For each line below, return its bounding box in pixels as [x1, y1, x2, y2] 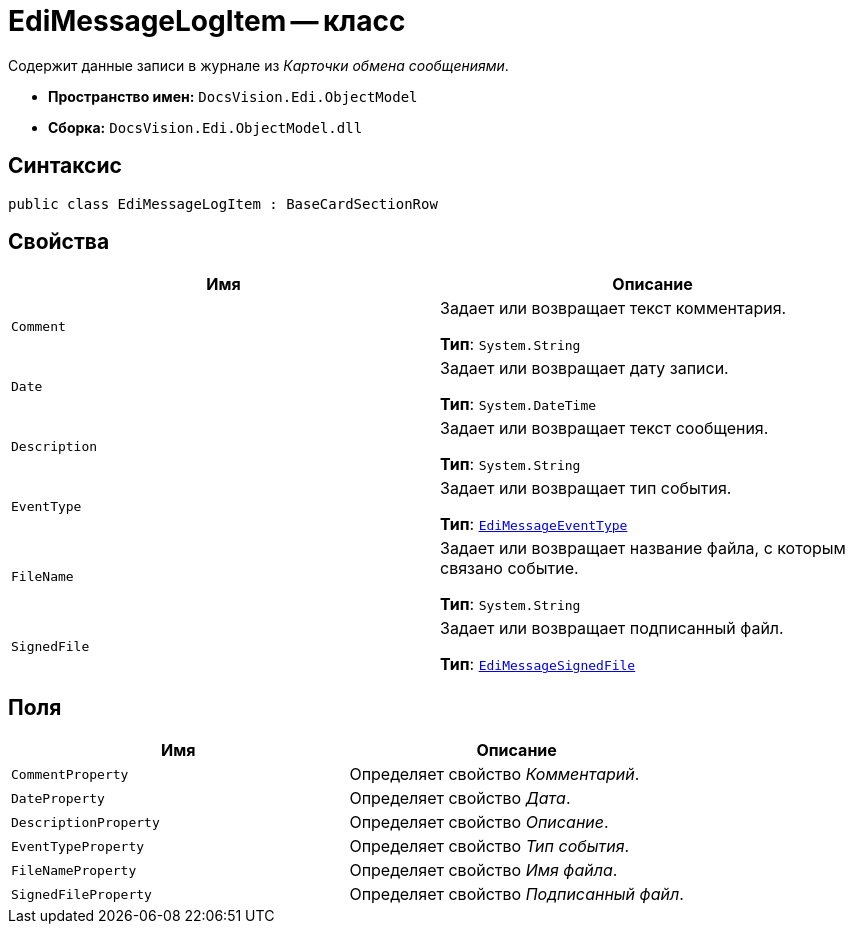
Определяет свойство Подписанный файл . [349, 884, 684, 905]
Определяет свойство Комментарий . [349, 764, 640, 785]
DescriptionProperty [11, 814, 160, 830]
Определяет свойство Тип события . [349, 836, 630, 857]
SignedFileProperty [11, 886, 152, 902]
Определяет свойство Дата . [349, 788, 571, 809]
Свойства [8, 229, 110, 255]
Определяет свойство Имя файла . [349, 860, 618, 881]
